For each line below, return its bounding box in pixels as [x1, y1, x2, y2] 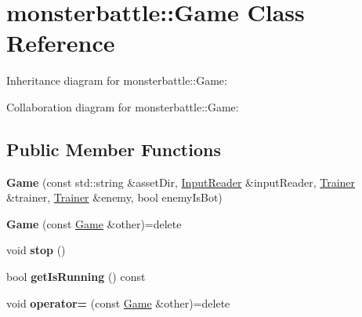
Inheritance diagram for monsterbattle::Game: [6, 72, 227, 89]
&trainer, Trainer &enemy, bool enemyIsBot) [6, 189, 223, 206]
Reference [6, 27, 115, 59]
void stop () [6, 242, 66, 258]
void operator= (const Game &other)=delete [6, 294, 230, 311]
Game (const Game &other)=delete [6, 215, 182, 231]
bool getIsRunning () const [6, 268, 146, 285]
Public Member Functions [6, 137, 221, 161]
